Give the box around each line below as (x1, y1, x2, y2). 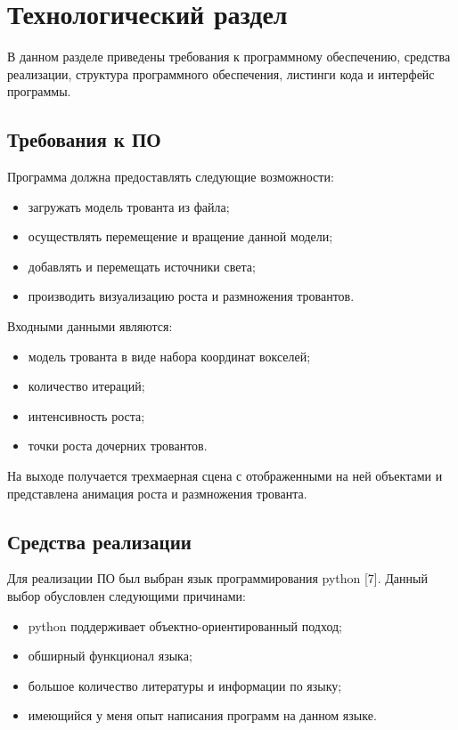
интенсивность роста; (28, 406, 145, 425)
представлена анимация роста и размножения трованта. (7, 483, 307, 502)
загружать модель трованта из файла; (28, 197, 230, 215)
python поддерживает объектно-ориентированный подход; (28, 616, 343, 635)
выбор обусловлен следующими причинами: (7, 587, 246, 605)
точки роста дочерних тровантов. (28, 436, 208, 455)
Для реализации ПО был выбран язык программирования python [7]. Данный (7, 569, 428, 588)
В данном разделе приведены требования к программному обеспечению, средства (7, 47, 451, 66)
